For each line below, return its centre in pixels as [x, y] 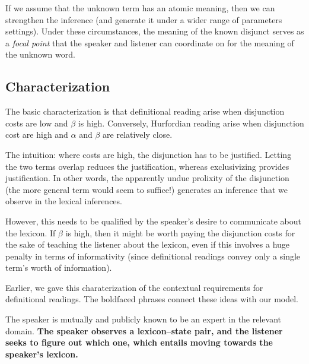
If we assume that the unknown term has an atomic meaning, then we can [140, 8]
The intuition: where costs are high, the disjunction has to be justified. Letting [149, 154]
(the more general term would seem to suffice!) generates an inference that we [146, 189]
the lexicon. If [31, 232]
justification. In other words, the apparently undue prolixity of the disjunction [147, 178]
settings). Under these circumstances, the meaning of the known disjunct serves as [155, 31]
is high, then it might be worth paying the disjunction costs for [180, 232]
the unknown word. [40, 54]
